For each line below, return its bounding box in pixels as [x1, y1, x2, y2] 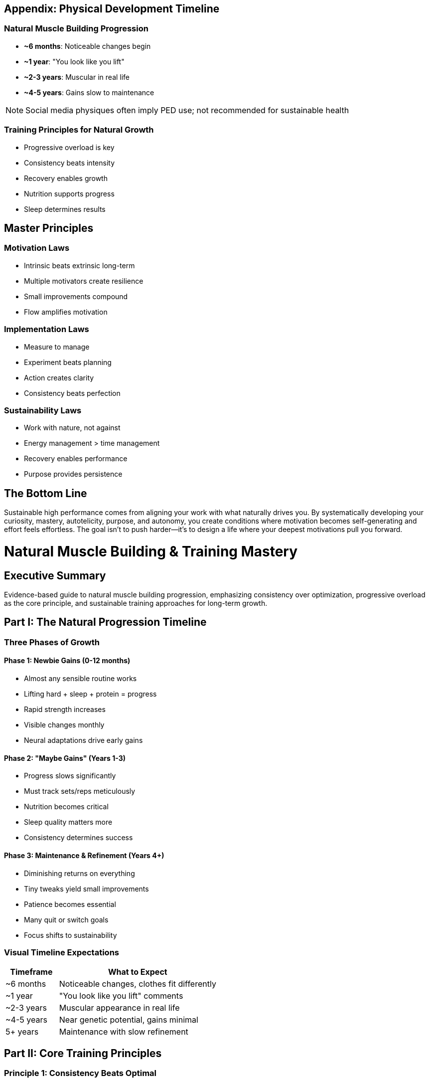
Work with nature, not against [24, 423, 121, 432]
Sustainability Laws [4, 405, 82, 415]
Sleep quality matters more [24, 818, 113, 827]
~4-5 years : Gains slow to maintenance [24, 88, 154, 97]
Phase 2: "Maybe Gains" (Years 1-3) [4, 753, 126, 762]
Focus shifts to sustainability [24, 930, 117, 939]
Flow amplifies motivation [24, 307, 108, 316]
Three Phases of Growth [4, 637, 100, 647]
